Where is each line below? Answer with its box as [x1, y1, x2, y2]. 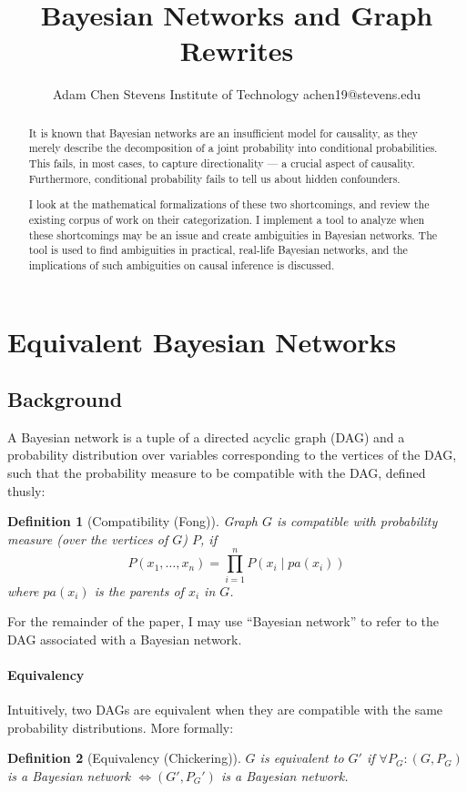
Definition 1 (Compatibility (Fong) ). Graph [7, 512, 258, 531]
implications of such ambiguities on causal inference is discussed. [28, 257, 335, 272]
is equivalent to [259, 748, 344, 767]
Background [7, 385, 123, 413]
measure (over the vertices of [7, 529, 168, 548]
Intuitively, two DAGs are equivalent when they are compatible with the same [7, 700, 443, 719]
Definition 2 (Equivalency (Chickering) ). [7, 748, 241, 767]
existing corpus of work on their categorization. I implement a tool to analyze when [28, 211, 425, 227]
